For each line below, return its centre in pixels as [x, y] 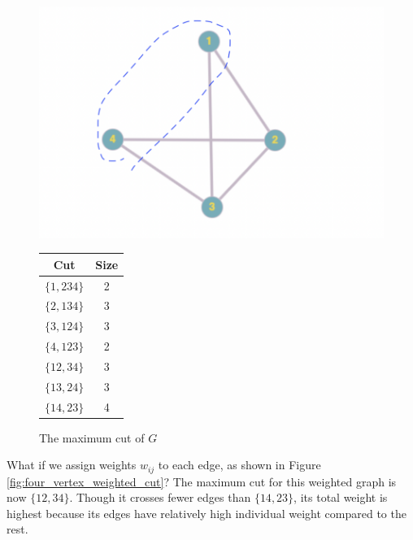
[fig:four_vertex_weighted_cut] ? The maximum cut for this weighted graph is [202, 481]
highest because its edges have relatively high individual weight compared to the [206, 513]
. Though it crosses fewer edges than [160, 497]
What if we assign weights [72, 465]
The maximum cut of [92, 437]
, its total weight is [341, 497]
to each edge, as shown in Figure [239, 465]
